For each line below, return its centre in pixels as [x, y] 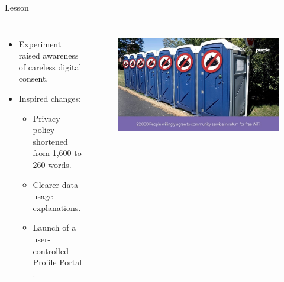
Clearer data [55, 184]
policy [44, 130]
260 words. [52, 164]
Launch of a [54, 227]
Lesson [17, 7]
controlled [51, 250]
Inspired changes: [50, 98]
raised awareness [49, 55]
